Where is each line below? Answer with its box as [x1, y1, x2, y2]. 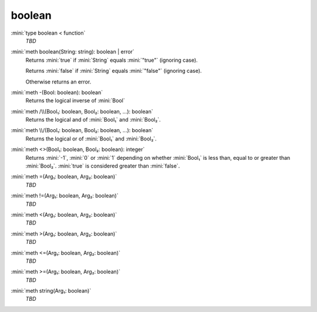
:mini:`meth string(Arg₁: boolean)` [11, 287, 92, 294]
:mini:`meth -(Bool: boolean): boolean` [11, 89, 103, 96]
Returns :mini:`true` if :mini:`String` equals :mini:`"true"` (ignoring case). [25, 56, 198, 63]
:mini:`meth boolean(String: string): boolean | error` [11, 48, 134, 55]
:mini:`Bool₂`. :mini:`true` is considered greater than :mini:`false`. [25, 162, 180, 170]
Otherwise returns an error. [25, 78, 92, 85]
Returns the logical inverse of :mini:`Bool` [25, 97, 126, 104]
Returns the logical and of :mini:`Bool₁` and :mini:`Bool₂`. [25, 116, 161, 123]
